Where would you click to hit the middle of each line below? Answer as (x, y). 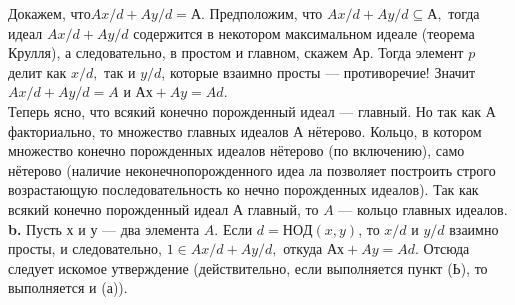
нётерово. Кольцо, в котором (395, 130)
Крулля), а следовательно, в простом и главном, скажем (178, 52)
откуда (303, 248)
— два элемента (151, 228)
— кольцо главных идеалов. (423, 208)
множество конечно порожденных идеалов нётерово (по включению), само (236, 150)
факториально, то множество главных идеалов (148, 130)
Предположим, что (266, 13)
